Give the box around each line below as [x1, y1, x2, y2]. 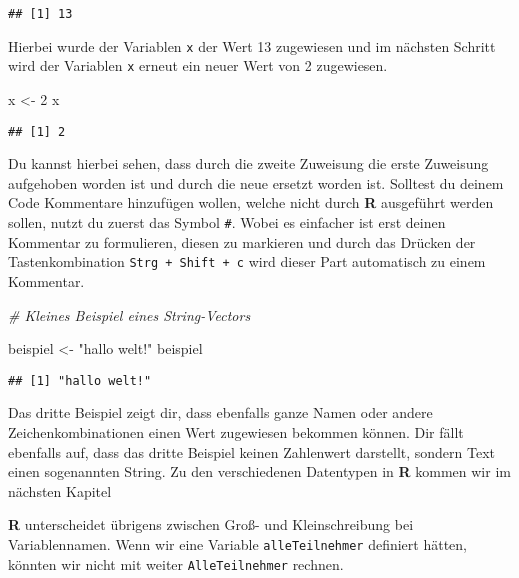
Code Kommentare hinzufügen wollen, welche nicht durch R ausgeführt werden [8, 192, 494, 213]
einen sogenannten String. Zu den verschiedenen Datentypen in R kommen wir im [8, 461, 511, 482]
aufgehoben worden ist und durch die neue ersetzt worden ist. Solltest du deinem [8, 172, 504, 193]
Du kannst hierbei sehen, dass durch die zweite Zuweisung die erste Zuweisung [8, 153, 489, 174]
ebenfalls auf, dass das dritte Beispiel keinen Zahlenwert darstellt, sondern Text [8, 441, 496, 462]
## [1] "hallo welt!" [8, 373, 152, 388]
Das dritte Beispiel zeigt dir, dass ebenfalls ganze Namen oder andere [8, 402, 433, 423]
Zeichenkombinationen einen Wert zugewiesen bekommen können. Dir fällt [8, 421, 464, 442]
